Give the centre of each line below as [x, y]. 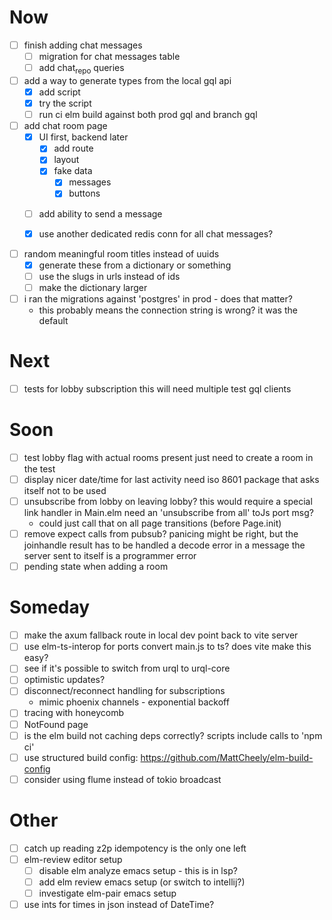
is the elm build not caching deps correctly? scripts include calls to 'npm [173, 735]
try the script [65, 103]
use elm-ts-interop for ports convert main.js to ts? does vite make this [167, 647]
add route [73, 148]
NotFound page [56, 724]
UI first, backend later [83, 137]
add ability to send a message [100, 213]
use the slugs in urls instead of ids [109, 276]
